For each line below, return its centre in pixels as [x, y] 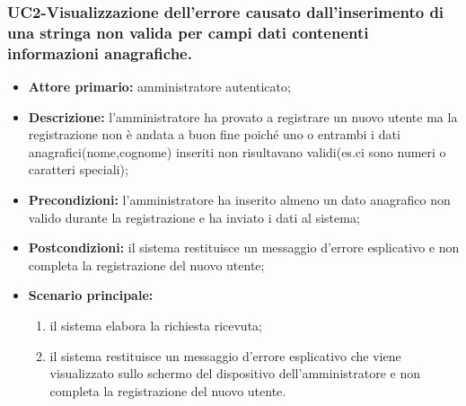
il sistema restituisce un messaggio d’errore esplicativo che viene [225, 355]
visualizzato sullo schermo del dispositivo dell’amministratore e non [235, 373]
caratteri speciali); [78, 169]
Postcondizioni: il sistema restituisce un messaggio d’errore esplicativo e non [244, 247]
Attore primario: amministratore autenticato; [159, 87]
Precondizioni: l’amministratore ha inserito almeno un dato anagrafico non [239, 200]
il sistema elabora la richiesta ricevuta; [156, 325]
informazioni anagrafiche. [100, 53]
